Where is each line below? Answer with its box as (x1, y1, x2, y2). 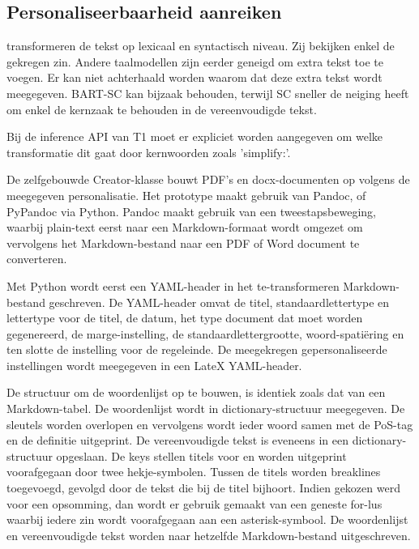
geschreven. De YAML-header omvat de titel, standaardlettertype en (49, 293, 390, 310)
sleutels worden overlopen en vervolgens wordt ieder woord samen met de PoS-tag (6, 415, 413, 432)
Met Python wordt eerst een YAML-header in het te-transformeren (6, 277, 340, 294)
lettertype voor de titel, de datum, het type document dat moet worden (6, 309, 363, 326)
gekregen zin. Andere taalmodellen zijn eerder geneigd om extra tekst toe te (6, 53, 383, 70)
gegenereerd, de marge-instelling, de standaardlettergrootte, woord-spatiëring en (6, 325, 404, 342)
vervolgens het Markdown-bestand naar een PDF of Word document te (6, 234, 360, 251)
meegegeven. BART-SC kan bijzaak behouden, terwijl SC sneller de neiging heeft (6, 84, 409, 101)
